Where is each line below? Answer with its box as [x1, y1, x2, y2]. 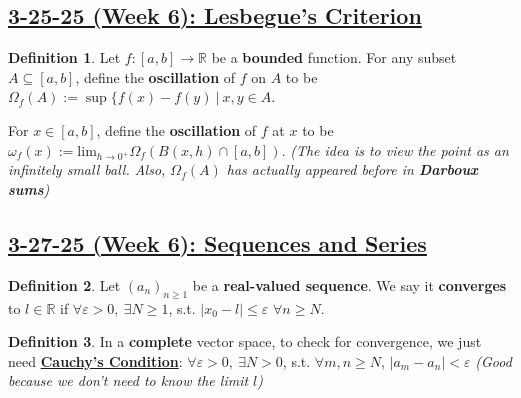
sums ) [8, 178, 50, 199]
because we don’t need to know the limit [8, 370, 249, 391]
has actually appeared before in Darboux [226, 159, 478, 180]
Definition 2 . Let [8, 274, 121, 295]
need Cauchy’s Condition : [8, 350, 183, 371]
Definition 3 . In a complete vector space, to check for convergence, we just [8, 331, 482, 352]
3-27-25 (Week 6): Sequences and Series [8, 227, 427, 258]
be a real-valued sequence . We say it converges [192, 274, 507, 295]
